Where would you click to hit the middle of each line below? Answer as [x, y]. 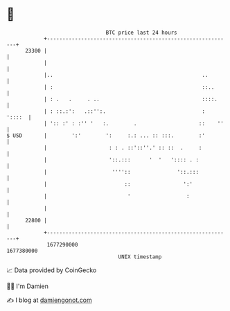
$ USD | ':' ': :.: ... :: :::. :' [106, 135]
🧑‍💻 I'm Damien [28, 286]
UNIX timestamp [140, 257]
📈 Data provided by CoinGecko [52, 270]
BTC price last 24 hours [141, 33]
